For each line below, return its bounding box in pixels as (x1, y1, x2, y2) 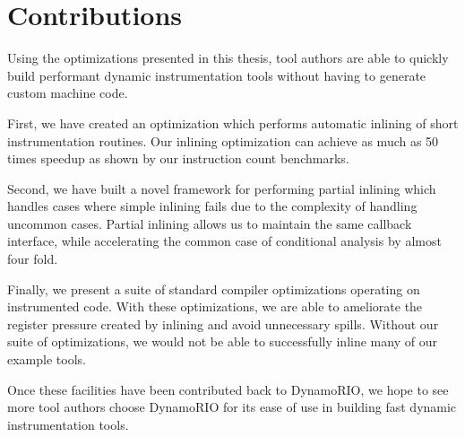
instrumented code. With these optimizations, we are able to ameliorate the (7, 297, 423, 316)
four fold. (7, 249, 58, 268)
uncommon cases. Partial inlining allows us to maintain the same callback (7, 214, 412, 232)
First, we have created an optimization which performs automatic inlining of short (7, 113, 459, 132)
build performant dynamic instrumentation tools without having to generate (7, 66, 426, 84)
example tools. (7, 350, 86, 369)
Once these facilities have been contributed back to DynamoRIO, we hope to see (7, 380, 449, 398)
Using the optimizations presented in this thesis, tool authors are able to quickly (7, 48, 449, 67)
